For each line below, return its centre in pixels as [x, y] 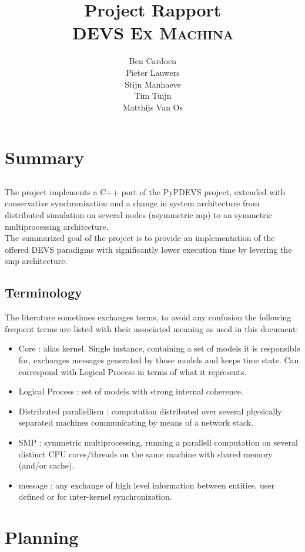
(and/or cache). [46, 465]
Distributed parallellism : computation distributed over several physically [150, 411]
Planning [42, 537]
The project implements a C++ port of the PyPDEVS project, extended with [145, 191]
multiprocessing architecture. [57, 226]
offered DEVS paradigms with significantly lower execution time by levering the [148, 249]
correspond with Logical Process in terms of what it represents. [133, 371]
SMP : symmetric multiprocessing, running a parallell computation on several [158, 442]
